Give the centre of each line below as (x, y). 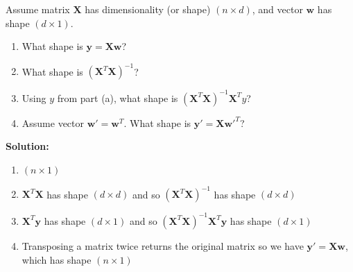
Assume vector (53, 122)
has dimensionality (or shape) (148, 9)
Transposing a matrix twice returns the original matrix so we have (163, 245)
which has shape (57, 259)
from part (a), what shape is (118, 97)
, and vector (277, 9)
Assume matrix (38, 9)
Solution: (27, 146)
